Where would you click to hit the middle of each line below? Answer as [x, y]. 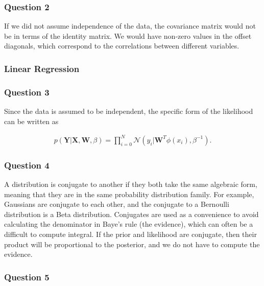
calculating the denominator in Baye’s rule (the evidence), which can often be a [129, 224]
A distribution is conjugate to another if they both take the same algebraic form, [131, 184]
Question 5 [27, 277]
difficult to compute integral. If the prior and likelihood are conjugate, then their [130, 234]
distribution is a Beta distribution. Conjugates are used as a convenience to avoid [131, 214]
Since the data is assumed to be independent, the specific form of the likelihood [129, 111]
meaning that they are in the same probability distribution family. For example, [129, 194]
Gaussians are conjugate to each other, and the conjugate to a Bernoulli [117, 204]
